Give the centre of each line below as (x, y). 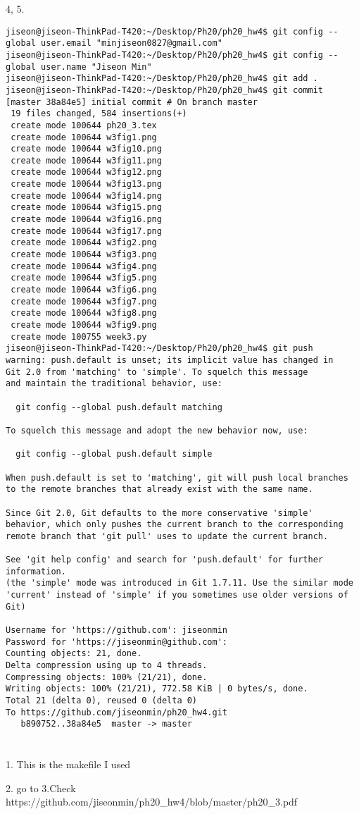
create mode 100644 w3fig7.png (84, 301)
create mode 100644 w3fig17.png (86, 231)
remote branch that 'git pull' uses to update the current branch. (167, 536)
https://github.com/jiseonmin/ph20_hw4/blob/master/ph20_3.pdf (152, 802)
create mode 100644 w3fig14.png (86, 196)
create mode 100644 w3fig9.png (84, 325)
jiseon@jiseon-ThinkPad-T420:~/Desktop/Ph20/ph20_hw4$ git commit (165, 90)
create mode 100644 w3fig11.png (86, 160)
